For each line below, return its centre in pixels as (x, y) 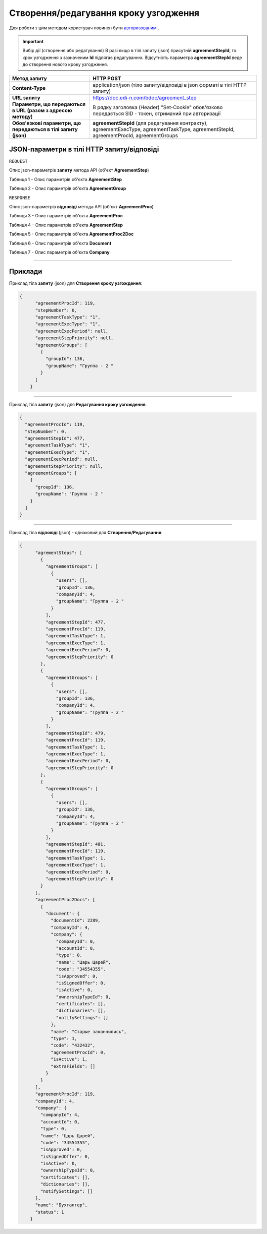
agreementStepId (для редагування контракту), (150, 123)
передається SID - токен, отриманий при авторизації (157, 113)
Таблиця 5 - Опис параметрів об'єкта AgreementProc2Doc (71, 234)
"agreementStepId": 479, (75, 733)
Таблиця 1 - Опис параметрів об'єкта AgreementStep (66, 179)
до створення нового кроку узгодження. (65, 64)
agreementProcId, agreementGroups (135, 135)
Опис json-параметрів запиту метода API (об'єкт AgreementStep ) (79, 170)
